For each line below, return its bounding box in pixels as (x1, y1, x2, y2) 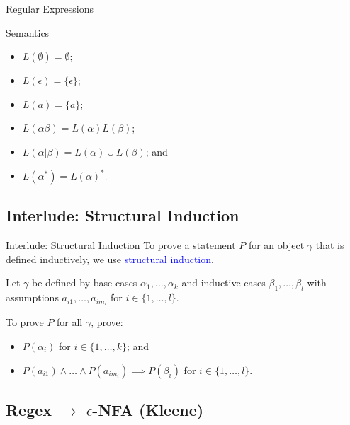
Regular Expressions (6, 1, 94, 16)
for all (57, 315, 83, 330)
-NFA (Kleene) (92, 398, 204, 420)
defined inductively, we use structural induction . (6, 251, 214, 266)
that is (315, 238, 344, 252)
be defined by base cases (32, 275, 137, 290)
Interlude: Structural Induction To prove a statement (6, 238, 236, 252)
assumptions (6, 290, 59, 305)
